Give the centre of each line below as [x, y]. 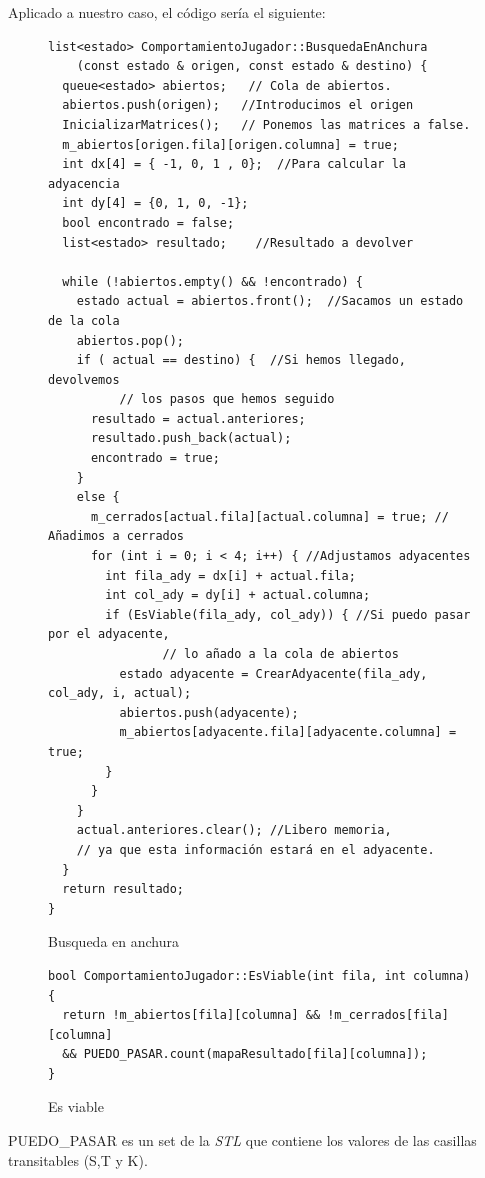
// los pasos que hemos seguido [227, 399]
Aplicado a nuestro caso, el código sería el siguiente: [167, 12]
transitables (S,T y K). [78, 1159]
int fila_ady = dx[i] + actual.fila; [230, 575]
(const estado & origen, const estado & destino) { [252, 66]
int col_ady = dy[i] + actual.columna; [238, 595]
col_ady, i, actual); [120, 693]
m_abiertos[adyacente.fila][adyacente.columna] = [288, 732]
